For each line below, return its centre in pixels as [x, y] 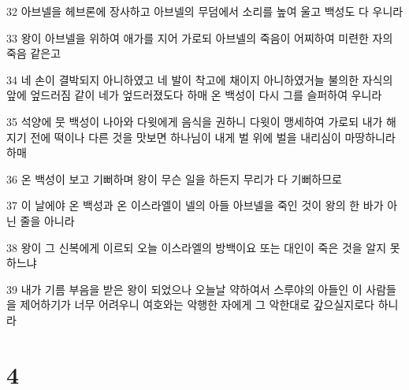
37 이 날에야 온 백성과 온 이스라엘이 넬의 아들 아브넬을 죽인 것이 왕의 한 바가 [195, 205]
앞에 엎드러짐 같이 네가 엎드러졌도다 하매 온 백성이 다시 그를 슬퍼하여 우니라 [194, 95]
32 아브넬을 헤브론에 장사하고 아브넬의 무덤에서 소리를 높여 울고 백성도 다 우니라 [205, 11]
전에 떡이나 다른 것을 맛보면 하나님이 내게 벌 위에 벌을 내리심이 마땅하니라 [213, 137]
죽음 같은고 [34, 53]
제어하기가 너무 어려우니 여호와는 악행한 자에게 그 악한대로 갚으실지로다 [197, 305]
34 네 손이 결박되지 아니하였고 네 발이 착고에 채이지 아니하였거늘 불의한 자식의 [200, 79]
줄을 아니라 [47, 220]
